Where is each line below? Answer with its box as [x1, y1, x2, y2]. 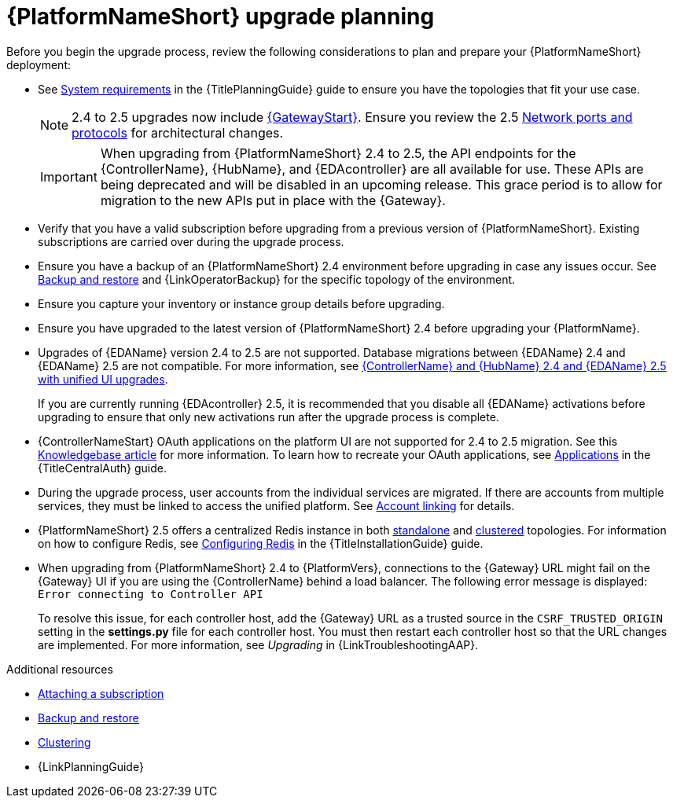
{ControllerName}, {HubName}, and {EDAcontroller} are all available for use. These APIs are [100, 160, 644, 177]
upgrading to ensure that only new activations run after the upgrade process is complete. [38, 409, 499, 424]
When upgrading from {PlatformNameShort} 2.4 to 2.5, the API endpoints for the [100, 145, 576, 161]
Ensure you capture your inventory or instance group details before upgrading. [38, 296, 445, 310]
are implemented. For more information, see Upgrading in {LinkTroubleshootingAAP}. [38, 637, 479, 652]
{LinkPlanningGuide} [38, 759, 144, 773]
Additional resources [6, 662, 113, 676]
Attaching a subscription [38, 686, 164, 700]
